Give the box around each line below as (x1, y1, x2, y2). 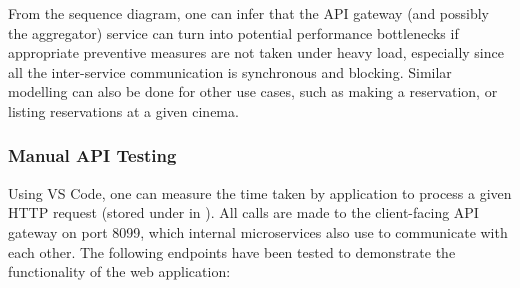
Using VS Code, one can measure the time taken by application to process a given (8, 182, 512, 203)
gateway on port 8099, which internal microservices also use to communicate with (8, 221, 508, 242)
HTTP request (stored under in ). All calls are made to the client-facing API (8, 202, 479, 223)
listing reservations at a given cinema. (8, 100, 239, 121)
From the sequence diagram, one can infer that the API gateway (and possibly (8, 3, 490, 23)
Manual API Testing (8, 143, 177, 168)
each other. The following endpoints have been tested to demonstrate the (8, 241, 456, 262)
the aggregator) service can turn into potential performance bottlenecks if (8, 22, 459, 43)
